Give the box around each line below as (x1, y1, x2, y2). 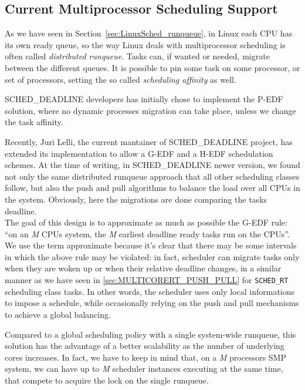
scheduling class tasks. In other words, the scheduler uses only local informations (5, 285, 295, 297)
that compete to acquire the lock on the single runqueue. (5, 374, 209, 386)
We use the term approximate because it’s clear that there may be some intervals (5, 239, 297, 251)
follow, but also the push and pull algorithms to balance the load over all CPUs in (5, 181, 300, 194)
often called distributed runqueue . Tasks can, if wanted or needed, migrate (5, 50, 270, 62)
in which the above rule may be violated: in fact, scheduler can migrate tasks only (5, 250, 300, 263)
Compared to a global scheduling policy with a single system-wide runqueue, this (5, 328, 296, 340)
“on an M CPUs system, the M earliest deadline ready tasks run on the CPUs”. (5, 227, 290, 240)
